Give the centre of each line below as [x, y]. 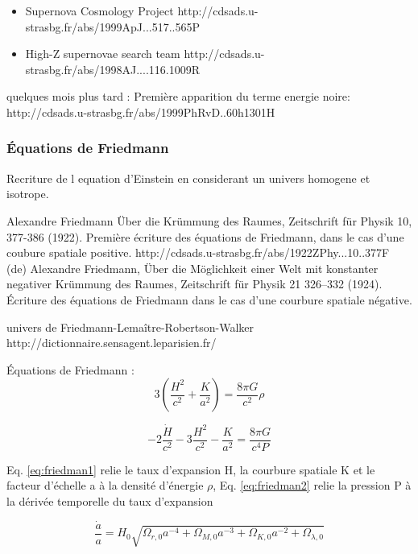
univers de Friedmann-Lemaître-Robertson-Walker [130, 327]
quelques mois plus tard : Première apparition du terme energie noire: [178, 96]
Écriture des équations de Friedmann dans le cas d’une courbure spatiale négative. [209, 299]
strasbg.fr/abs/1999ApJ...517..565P [112, 26]
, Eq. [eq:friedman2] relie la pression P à [312, 485]
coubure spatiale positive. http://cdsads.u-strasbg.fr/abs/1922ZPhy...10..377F [198, 252]
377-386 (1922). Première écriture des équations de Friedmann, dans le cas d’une [205, 236]
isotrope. [28, 194]
